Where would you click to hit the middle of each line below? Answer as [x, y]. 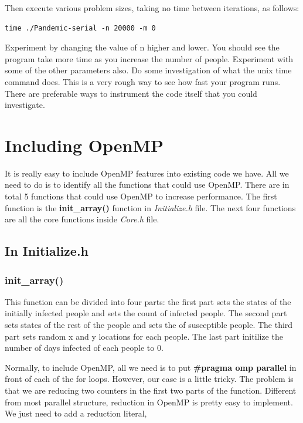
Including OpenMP [84, 145]
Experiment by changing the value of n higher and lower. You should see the [142, 47]
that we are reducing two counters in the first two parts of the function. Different [151, 390]
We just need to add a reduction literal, [76, 413]
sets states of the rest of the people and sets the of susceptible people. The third [149, 325]
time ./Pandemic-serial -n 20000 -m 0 [80, 28]
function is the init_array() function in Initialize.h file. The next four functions [150, 207]
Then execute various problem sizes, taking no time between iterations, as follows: [152, 8]
